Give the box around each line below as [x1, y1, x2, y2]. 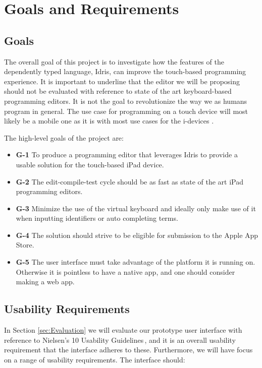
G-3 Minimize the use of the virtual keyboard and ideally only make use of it [16, 203, 256, 213]
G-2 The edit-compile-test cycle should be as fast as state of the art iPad [16, 176, 244, 187]
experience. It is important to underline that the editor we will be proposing [4, 76, 240, 86]
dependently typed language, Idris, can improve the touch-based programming [4, 66, 246, 77]
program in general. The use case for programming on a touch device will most [4, 105, 248, 116]
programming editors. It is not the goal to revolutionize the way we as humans [4, 95, 247, 106]
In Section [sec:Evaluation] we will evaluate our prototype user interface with [4, 325, 242, 335]
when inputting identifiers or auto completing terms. [16, 213, 178, 223]
